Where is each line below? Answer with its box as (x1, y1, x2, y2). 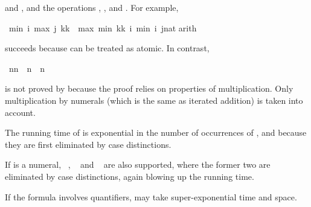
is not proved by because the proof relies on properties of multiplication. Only (5, 82, 293, 95)
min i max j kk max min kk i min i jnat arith (8, 21, 197, 34)
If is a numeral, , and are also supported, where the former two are (5, 158, 271, 171)
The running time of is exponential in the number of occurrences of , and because (5, 126, 307, 139)
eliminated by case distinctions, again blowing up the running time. (5, 170, 254, 182)
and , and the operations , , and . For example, (5, 1, 179, 13)
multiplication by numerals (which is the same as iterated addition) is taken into (5, 94, 303, 106)
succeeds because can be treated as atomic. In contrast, (5, 42, 210, 54)
